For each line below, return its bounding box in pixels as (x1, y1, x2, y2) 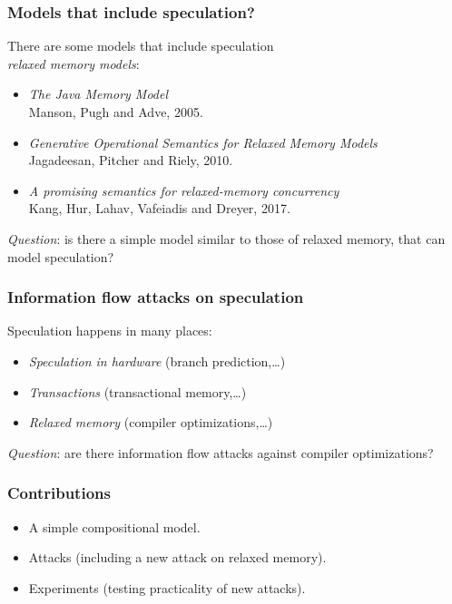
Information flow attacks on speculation (7, 286, 304, 308)
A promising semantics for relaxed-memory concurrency (28, 180, 339, 200)
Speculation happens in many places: (7, 321, 212, 340)
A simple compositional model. (28, 517, 201, 536)
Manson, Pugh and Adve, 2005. (28, 102, 203, 121)
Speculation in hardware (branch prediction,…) (28, 351, 286, 370)
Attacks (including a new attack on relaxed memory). (28, 548, 327, 567)
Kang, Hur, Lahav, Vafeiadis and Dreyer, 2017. (28, 199, 290, 218)
